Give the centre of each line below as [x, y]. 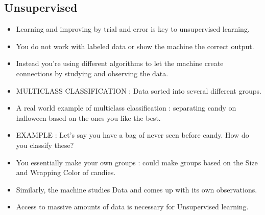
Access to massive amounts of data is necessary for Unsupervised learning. [132, 207]
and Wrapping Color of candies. [66, 172]
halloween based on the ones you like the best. [88, 117]
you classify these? [45, 145]
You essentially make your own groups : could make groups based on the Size [137, 162]
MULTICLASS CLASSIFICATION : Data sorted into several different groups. [139, 90]
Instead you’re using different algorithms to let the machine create [120, 63]
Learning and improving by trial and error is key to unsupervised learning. [133, 29]
